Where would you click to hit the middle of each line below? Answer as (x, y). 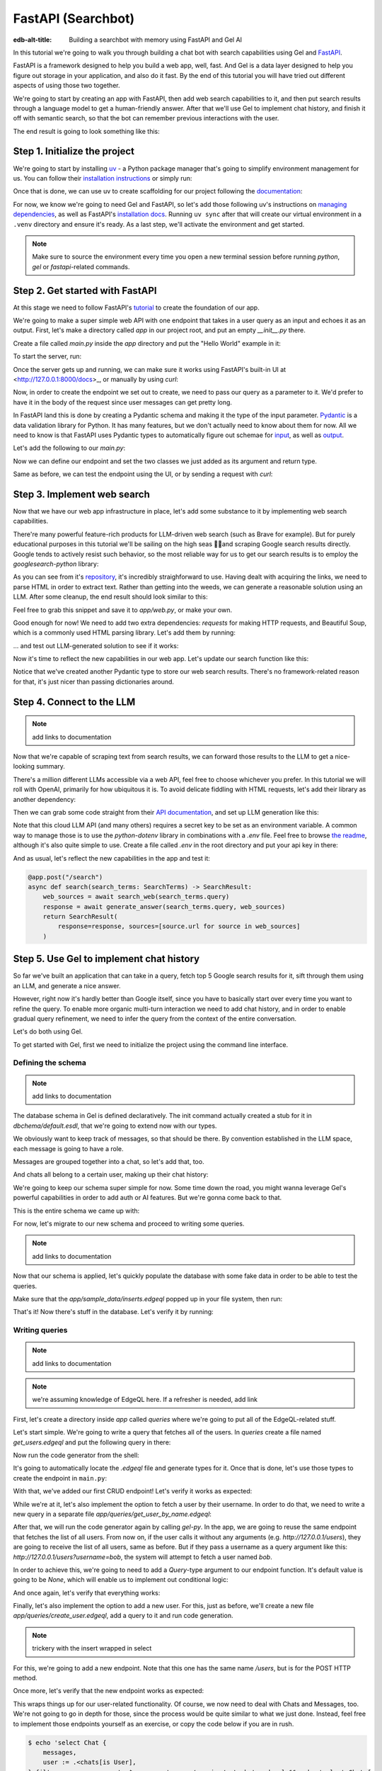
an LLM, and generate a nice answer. (67, 985)
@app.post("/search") (65, 877)
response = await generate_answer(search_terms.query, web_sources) (164, 906)
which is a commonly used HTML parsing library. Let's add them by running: (125, 633)
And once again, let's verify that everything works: (87, 1592)
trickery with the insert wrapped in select (92, 1648)
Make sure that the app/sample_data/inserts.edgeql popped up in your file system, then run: (148, 1298)
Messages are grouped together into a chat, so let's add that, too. (109, 1162)
